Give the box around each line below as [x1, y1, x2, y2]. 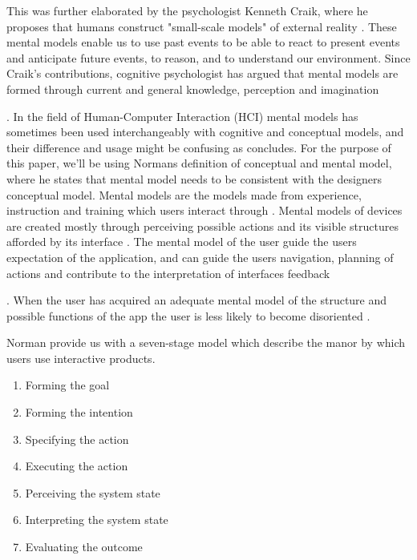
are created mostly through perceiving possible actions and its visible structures [6, 217, 399, 234]
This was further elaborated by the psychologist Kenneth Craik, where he [6, 2, 368, 18]
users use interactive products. [6, 349, 156, 366]
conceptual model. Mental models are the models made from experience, [6, 186, 362, 203]
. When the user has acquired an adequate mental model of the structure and [6, 292, 387, 308]
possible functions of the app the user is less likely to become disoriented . [6, 307, 370, 324]
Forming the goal [25, 377, 110, 393]
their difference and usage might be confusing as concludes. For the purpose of [6, 139, 391, 155]
